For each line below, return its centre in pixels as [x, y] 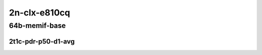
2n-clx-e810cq [40, 13]
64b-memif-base [37, 26]
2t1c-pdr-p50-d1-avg [42, 41]
